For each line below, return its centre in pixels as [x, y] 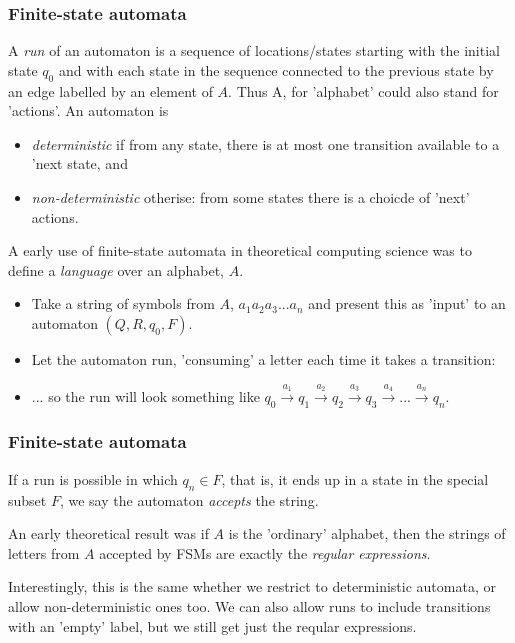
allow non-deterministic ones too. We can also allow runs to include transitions [249, 605]
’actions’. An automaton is [88, 110]
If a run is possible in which [93, 478]
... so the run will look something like [145, 395]
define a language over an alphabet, [116, 269]
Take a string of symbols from [123, 303]
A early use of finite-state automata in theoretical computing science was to [240, 250]
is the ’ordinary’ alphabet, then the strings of [367, 533]
